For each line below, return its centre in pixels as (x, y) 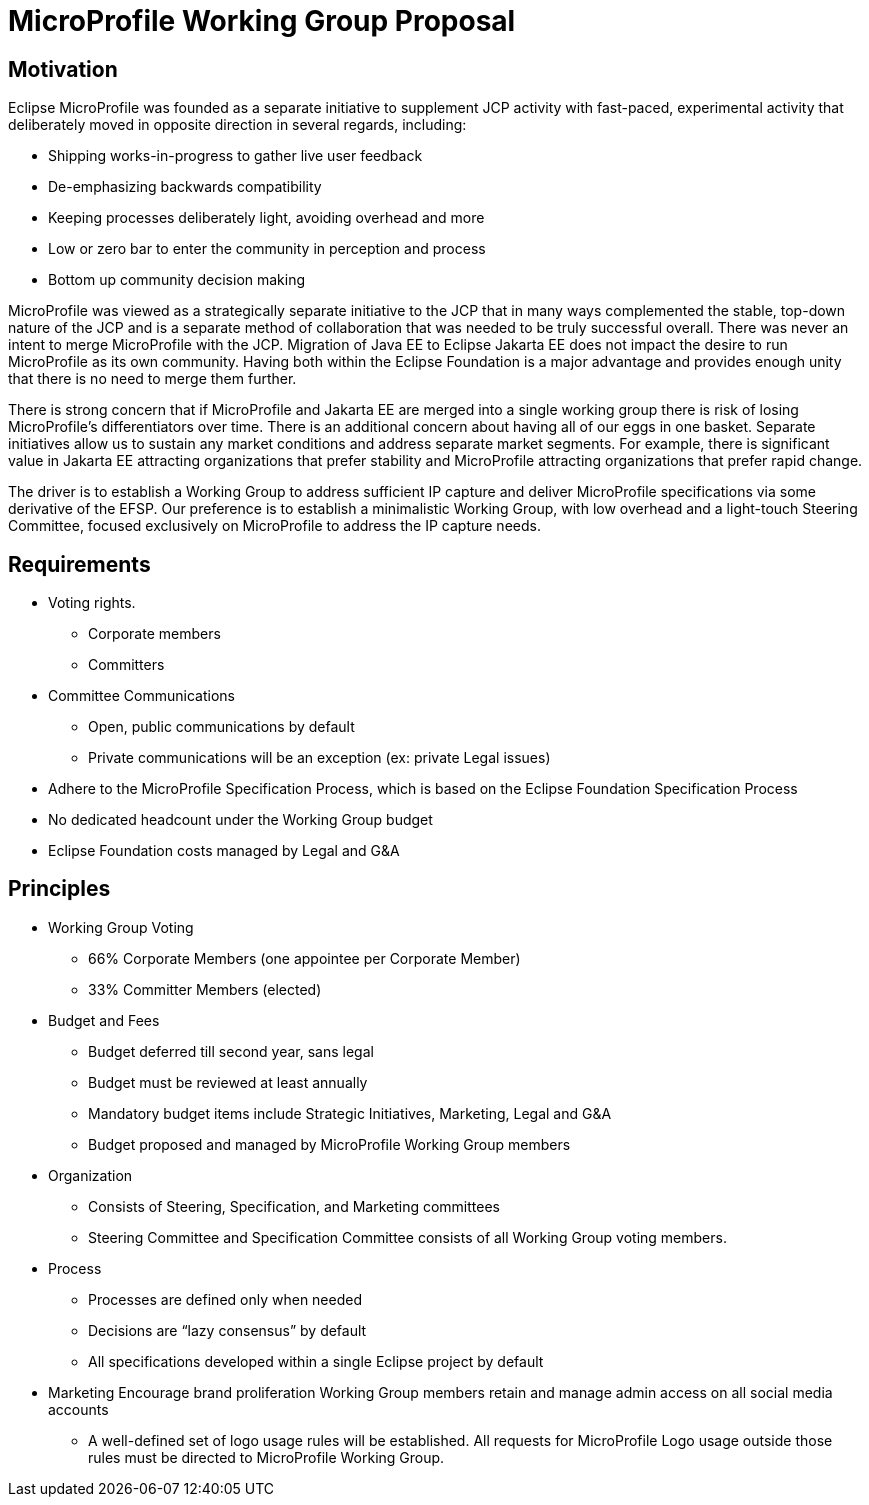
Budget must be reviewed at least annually (228, 1082)
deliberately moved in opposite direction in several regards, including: (237, 125)
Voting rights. (92, 603)
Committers (126, 665)
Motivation (63, 69)
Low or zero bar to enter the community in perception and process (267, 249)
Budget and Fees (104, 1020)
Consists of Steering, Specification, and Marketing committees (294, 1206)
